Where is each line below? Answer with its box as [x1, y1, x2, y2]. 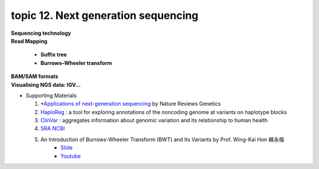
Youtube [60, 152, 81, 160]
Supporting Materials [25, 92, 77, 99]
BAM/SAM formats [11, 73, 58, 80]
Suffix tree [40, 51, 67, 58]
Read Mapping [11, 37, 47, 44]
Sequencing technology [11, 30, 71, 37]
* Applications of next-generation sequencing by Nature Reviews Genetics [40, 100, 221, 108]
